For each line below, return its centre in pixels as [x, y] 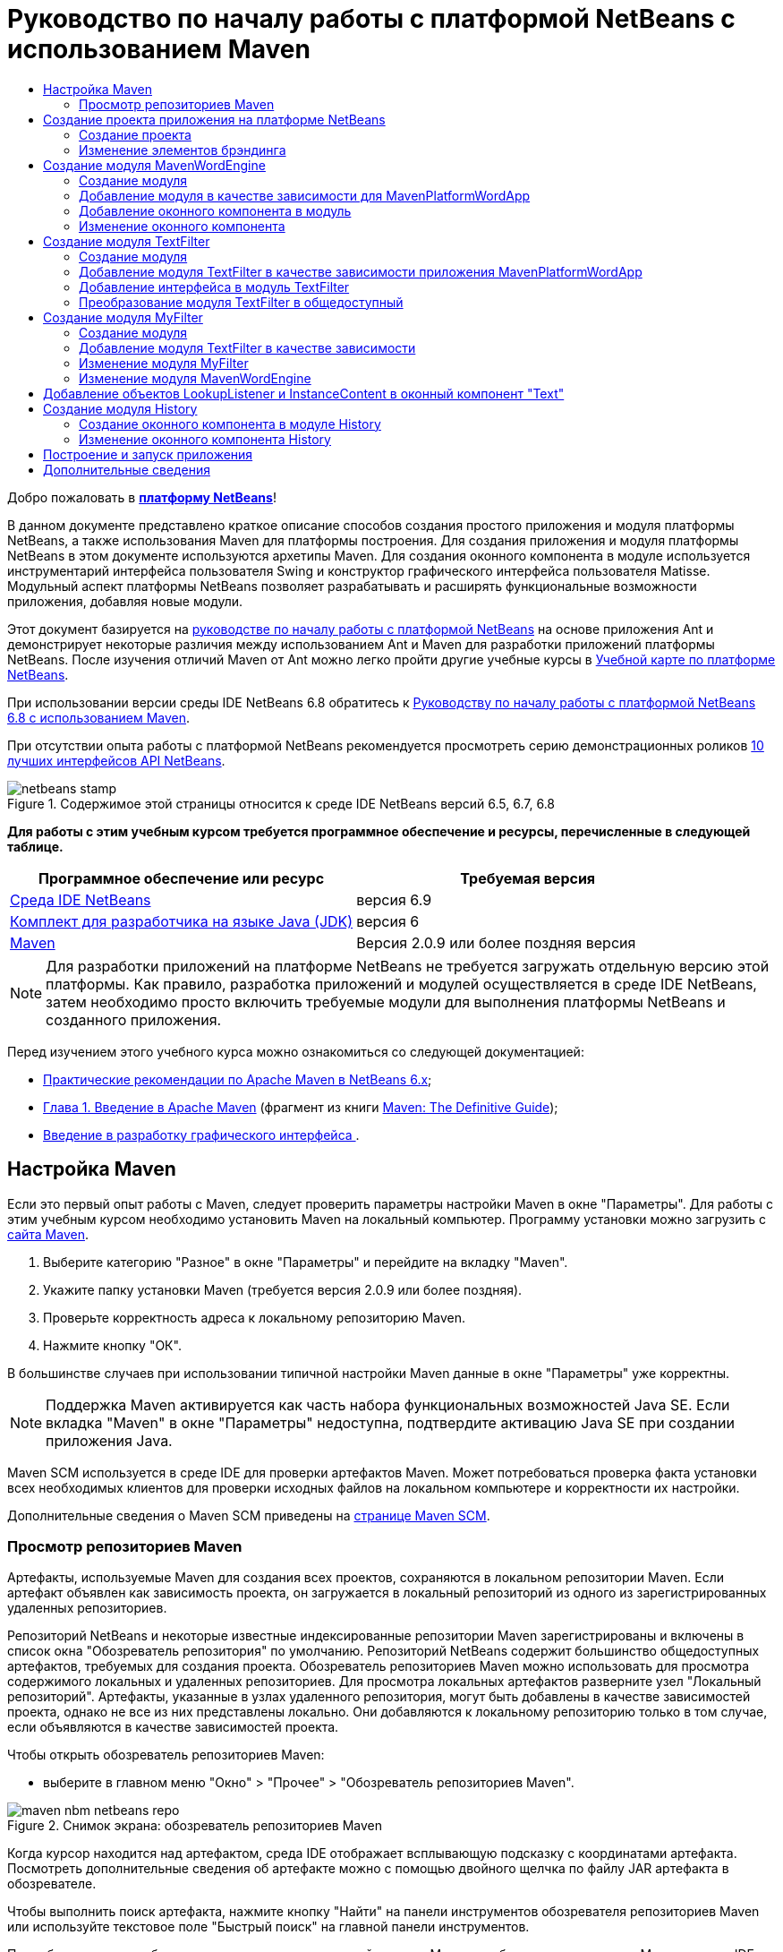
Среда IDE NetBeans [81, 899]
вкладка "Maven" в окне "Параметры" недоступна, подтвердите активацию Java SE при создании [390, 1422]
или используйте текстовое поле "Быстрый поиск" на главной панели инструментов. [268, 1927]
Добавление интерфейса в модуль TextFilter [214, 287]
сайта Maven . [48, 1234]
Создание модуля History [120, 408]
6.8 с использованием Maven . [99, 717]
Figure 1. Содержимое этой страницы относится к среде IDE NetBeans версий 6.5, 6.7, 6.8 [281, 803]
